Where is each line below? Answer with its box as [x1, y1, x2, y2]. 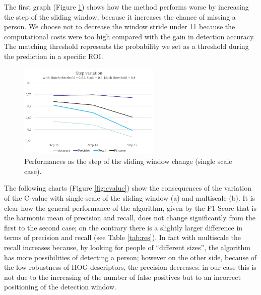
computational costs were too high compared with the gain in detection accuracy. [4, 31, 255, 41]
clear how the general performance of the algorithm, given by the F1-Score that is [4, 202, 256, 213]
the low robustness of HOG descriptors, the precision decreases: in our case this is [4, 262, 256, 272]
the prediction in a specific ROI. [4, 50, 103, 61]
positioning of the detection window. [4, 281, 116, 292]
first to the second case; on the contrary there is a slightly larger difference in [4, 222, 243, 232]
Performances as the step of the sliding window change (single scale [24, 156, 232, 166]
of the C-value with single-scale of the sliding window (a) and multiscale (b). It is [4, 193, 255, 203]
